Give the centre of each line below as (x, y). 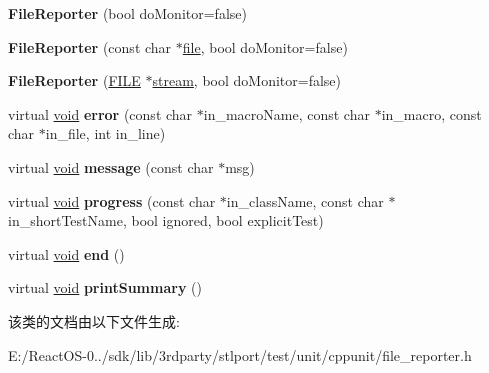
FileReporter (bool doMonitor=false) (127, 13)
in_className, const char (305, 200)
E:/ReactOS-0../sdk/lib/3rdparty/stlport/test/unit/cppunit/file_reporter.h (240, 354)
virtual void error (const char (100, 113)
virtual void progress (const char (112, 200)
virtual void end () (66, 253)
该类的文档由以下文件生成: (94, 320)
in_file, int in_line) (105, 133)
